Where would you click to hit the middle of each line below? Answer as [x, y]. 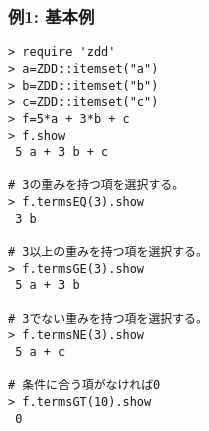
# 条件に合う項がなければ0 [84, 385]
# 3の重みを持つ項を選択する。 [96, 185]
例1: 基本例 [51, 15]
